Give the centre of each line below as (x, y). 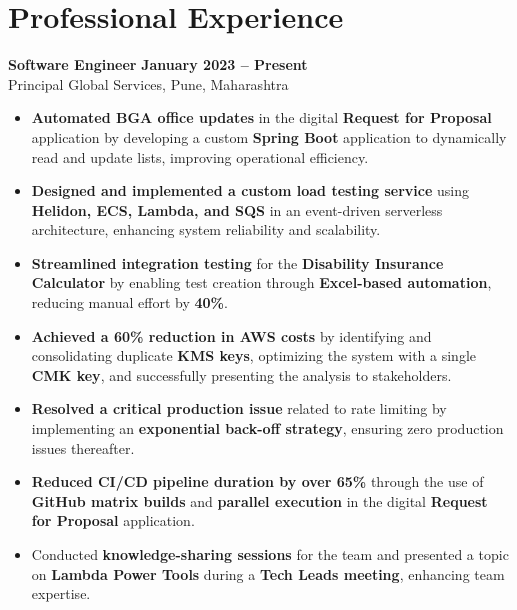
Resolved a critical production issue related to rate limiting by (239, 408)
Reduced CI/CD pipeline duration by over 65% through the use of (257, 481)
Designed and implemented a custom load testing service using (250, 190)
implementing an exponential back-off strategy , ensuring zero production (267, 428)
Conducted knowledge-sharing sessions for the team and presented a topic (270, 554)
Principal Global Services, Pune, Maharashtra (148, 83)
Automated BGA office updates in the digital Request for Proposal (261, 117)
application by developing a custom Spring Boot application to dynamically (269, 136)
